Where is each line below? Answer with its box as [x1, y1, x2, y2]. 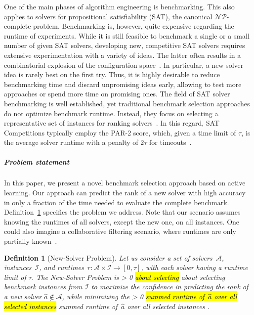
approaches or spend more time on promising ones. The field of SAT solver [4, 89, 230, 99]
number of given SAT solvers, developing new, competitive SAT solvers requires [4, 40, 245, 50]
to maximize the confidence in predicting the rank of [91, 281, 249, 292]
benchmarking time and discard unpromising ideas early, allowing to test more [4, 79, 242, 89]
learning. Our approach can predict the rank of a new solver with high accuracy [4, 187, 246, 198]
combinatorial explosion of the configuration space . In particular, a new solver [4, 59, 244, 70]
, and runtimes [39, 262, 84, 272]
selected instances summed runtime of [4, 301, 118, 311]
